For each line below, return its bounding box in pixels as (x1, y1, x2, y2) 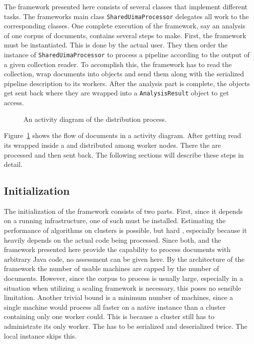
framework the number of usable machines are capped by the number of (4, 263, 219, 274)
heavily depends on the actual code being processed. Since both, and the (4, 234, 221, 245)
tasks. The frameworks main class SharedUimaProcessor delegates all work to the (4, 11, 249, 21)
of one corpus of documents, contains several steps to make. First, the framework (4, 30, 246, 40)
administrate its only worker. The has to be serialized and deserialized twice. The (4, 321, 248, 331)
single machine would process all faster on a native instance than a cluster (4, 301, 226, 312)
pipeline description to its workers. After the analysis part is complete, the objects (4, 78, 250, 88)
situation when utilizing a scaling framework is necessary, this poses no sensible (4, 282, 241, 293)
